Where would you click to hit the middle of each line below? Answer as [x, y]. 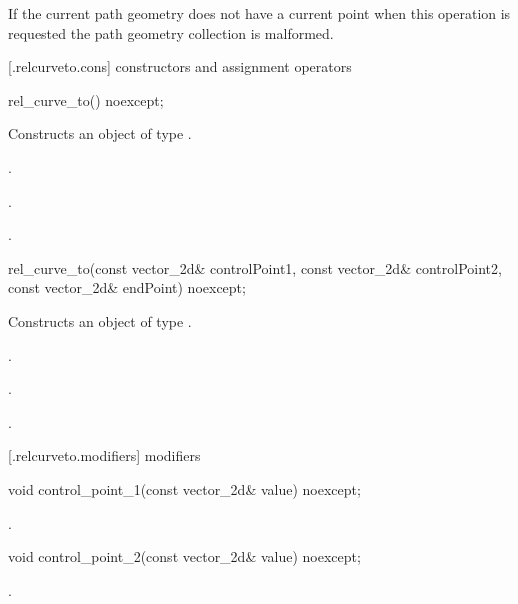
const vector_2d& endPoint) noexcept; [127, 287]
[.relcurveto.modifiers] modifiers [104, 455]
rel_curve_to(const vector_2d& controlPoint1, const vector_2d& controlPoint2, [255, 267]
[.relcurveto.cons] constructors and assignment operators [180, 66]
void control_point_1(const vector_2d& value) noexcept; [184, 488]
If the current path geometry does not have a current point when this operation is [259, 13]
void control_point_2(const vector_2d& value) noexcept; [184, 556]
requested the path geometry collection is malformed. [171, 32]
